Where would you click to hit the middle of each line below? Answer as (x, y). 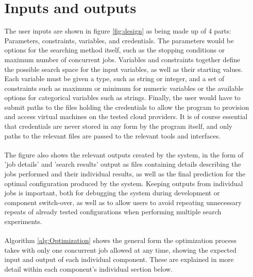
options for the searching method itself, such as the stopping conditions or (115, 50)
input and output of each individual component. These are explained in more (119, 259)
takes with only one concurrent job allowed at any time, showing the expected (120, 250)
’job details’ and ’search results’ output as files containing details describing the (123, 164)
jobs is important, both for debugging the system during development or (112, 193)
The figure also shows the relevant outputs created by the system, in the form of (124, 154)
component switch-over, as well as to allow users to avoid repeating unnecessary (123, 202)
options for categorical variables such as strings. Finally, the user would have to (123, 97)
